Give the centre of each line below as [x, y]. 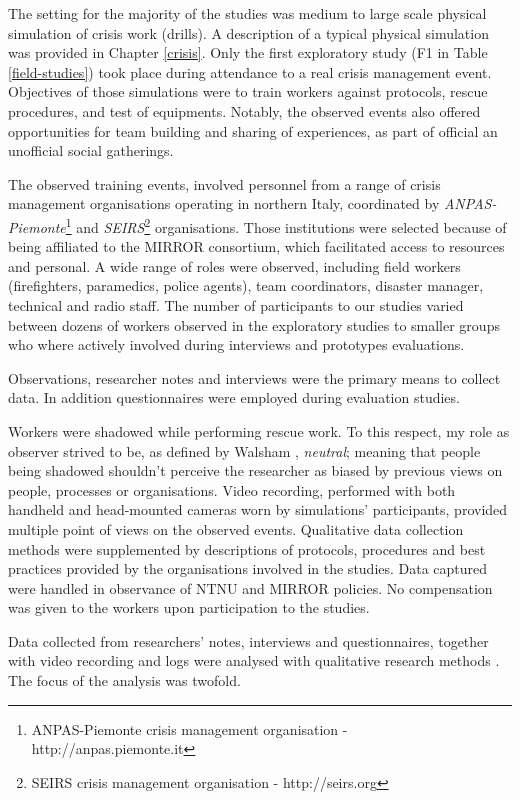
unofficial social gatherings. [91, 150]
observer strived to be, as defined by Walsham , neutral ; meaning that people [244, 450]
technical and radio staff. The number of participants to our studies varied [236, 304]
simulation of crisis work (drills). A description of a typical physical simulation [248, 32]
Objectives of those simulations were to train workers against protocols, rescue [248, 91]
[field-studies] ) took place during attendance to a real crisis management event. [250, 71]
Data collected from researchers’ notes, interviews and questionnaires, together [248, 640]
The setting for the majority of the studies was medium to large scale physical [247, 13]
